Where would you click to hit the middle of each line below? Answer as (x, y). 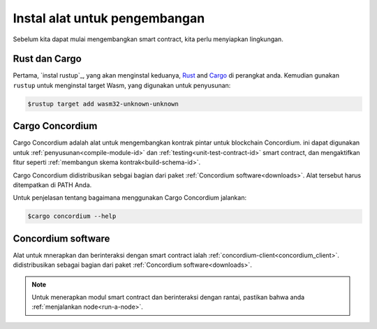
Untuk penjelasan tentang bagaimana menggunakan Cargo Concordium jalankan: (130, 198)
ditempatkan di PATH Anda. (52, 184)
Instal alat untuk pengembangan (109, 18)
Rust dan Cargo (47, 59)
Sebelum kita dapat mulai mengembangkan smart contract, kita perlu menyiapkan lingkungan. (148, 39)
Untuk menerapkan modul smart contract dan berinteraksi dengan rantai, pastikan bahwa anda (168, 297)
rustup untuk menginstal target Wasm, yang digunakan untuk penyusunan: (122, 85)
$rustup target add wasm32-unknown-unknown (103, 104)
